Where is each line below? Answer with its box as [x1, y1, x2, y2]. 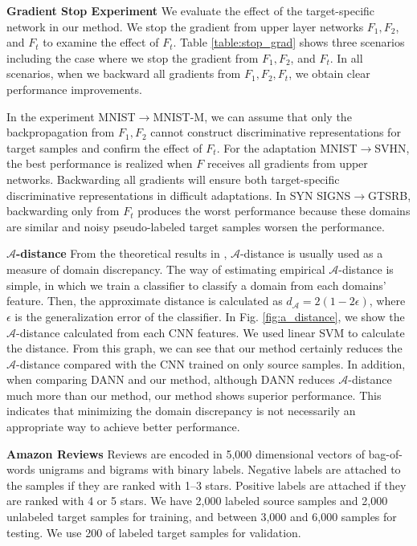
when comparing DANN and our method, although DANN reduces [6, 371, 335, 388]
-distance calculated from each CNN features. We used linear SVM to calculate [16, 324, 405, 340]
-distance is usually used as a [239, 245, 383, 262]
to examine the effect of [43, 34, 159, 51]
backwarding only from [6, 202, 120, 219]
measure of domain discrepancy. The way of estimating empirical [6, 260, 325, 277]
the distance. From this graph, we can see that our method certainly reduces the [6, 340, 403, 357]
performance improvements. [6, 80, 142, 97]
